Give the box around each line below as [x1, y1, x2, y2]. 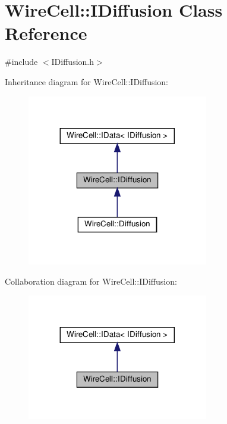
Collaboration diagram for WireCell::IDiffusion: [5, 275, 177, 287]
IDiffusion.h [51, 55, 94, 68]
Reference [5, 21, 87, 45]
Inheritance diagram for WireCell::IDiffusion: [5, 75, 169, 88]
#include [5, 55, 38, 68]
